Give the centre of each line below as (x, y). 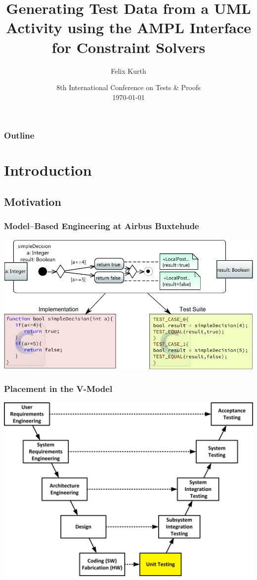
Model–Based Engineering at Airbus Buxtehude (102, 226)
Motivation (33, 201)
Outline (19, 135)
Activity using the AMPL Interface (128, 27)
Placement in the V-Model (58, 388)
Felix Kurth (128, 71)
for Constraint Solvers (128, 47)
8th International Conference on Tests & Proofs (128, 87)
